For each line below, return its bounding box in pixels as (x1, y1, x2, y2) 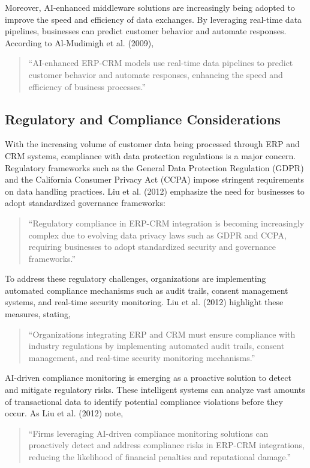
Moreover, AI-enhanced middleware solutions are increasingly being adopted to (5, 1, 295, 13)
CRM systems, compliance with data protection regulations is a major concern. (5, 149, 296, 162)
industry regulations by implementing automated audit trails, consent (28, 339, 285, 352)
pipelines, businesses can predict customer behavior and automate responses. (5, 25, 287, 37)
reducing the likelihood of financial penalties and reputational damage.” (28, 451, 291, 463)
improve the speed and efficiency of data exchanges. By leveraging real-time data (5, 13, 302, 25)
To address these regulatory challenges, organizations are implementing (5, 272, 266, 285)
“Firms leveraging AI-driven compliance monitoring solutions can (28, 427, 269, 439)
